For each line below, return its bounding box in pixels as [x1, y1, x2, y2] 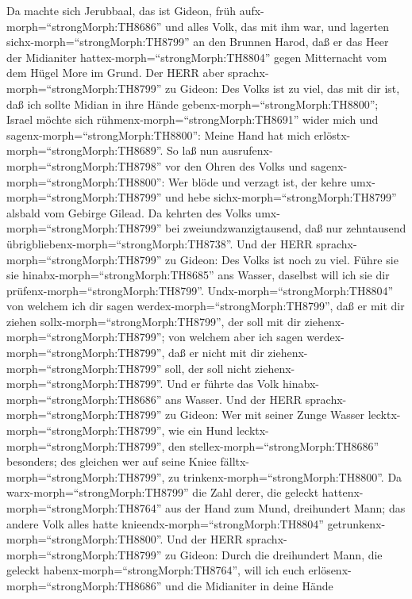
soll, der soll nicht [165, 359, 252, 376]
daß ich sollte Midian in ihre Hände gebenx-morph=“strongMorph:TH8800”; [6, 95, 379, 112]
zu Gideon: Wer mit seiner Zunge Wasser [165, 406, 364, 423]
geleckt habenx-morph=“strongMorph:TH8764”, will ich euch [6, 562, 305, 578]
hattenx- [322, 484, 364, 501]
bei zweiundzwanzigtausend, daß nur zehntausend [165, 220, 406, 236]
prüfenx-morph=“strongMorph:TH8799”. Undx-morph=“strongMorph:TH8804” [6, 282, 394, 298]
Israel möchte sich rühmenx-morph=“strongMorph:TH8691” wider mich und [6, 111, 379, 128]
